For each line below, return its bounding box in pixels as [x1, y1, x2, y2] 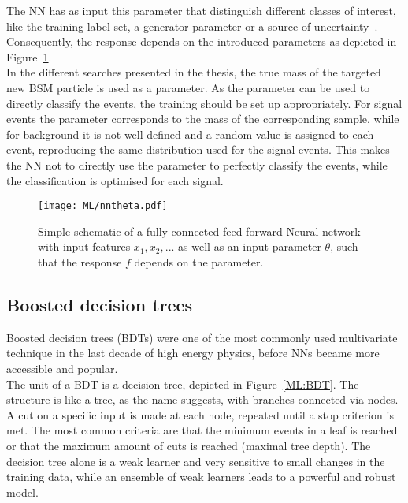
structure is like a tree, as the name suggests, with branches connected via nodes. [6, 391, 399, 408]
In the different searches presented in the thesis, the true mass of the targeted [6, 64, 381, 80]
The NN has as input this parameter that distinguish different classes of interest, [6, 2, 396, 18]
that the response [38, 253, 122, 270]
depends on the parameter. [134, 253, 264, 270]
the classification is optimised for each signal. [6, 172, 224, 188]
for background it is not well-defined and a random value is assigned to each [6, 125, 374, 142]
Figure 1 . [6, 48, 52, 65]
